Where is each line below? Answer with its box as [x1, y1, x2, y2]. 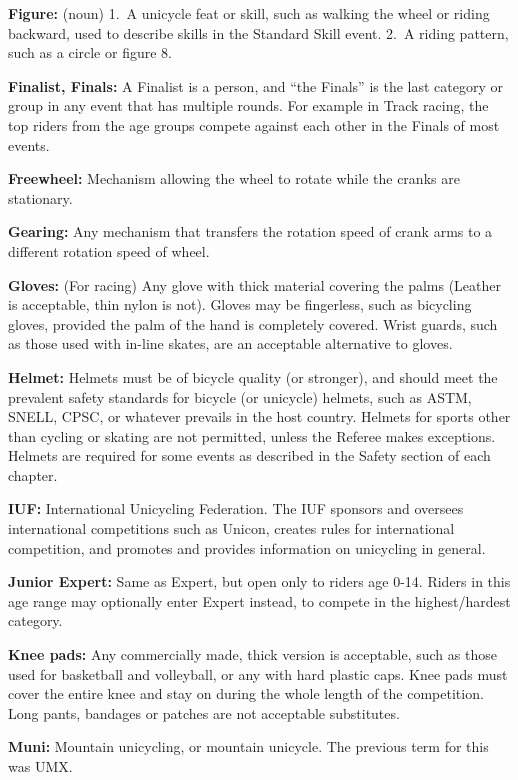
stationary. [8, 187, 73, 208]
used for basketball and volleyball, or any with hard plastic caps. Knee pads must [8, 663, 508, 684]
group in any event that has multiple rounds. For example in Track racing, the [8, 95, 489, 116]
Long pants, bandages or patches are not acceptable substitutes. [8, 702, 400, 723]
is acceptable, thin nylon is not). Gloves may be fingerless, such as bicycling [8, 294, 472, 315]
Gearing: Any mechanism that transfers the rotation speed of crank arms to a [8, 221, 493, 242]
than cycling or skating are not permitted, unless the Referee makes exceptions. [8, 425, 496, 446]
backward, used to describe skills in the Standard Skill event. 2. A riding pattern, [8, 22, 509, 43]
